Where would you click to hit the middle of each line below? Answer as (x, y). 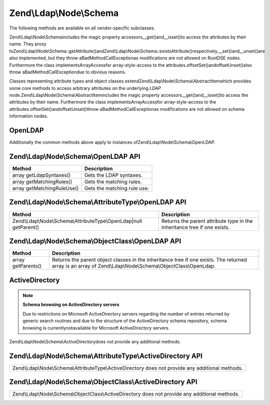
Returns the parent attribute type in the (207, 221)
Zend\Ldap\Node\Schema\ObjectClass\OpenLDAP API (95, 241)
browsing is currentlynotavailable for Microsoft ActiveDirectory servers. (96, 328)
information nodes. (29, 116)
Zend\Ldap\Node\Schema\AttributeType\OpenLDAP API (98, 202)
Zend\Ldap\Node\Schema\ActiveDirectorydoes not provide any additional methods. (95, 342)
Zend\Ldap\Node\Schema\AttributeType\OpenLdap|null (77, 221)
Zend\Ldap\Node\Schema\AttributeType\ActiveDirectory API (106, 356)
